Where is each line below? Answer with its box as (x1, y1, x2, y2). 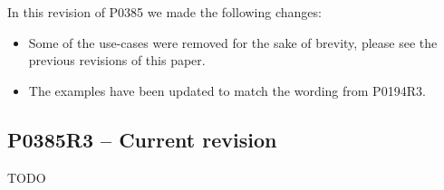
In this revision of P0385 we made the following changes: (7, 3, 322, 21)
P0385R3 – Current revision (7, 125, 277, 153)
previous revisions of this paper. (28, 51, 206, 70)
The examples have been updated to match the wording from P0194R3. (28, 81, 426, 100)
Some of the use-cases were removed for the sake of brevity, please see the (28, 33, 438, 52)
